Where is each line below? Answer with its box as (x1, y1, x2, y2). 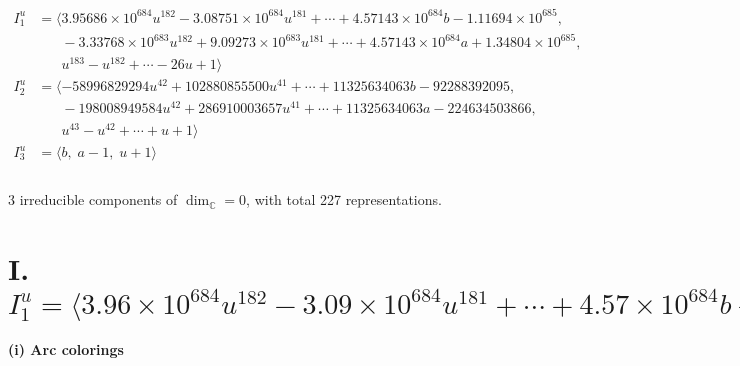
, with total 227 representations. (246, 189, 442, 210)
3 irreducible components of (8, 189, 178, 210)
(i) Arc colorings (8, 338, 124, 359)
